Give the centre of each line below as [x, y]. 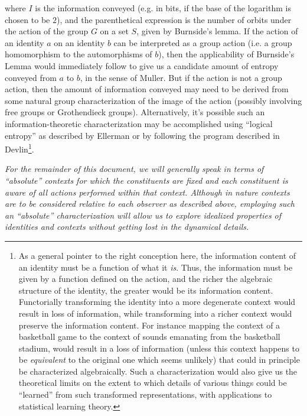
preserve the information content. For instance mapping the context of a [149, 325]
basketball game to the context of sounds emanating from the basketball [149, 337]
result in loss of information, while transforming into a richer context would [155, 313]
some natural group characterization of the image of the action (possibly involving [153, 100]
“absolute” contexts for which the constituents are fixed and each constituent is [146, 180]
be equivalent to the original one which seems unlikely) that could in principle [159, 360]
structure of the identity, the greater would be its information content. [146, 290]
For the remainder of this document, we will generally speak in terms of [134, 169]
